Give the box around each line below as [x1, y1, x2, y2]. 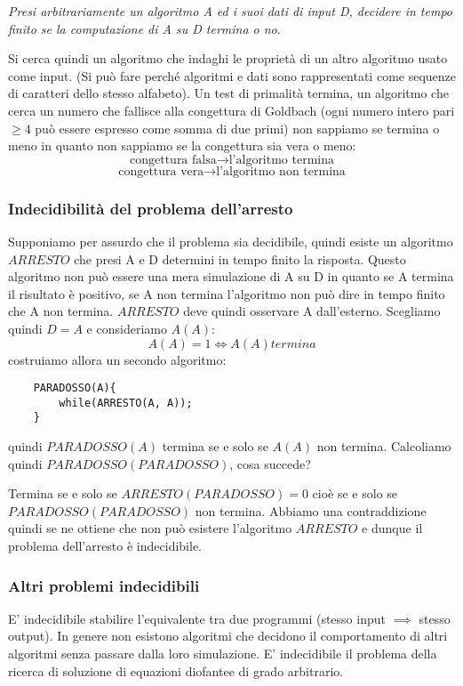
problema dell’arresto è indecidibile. [8, 537, 202, 555]
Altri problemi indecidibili [8, 574, 200, 596]
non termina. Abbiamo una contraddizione [195, 501, 427, 520]
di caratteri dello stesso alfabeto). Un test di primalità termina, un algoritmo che [8, 84, 449, 102]
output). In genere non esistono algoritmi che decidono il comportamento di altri [8, 626, 448, 645]
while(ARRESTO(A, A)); [59, 396, 193, 409]
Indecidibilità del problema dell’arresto [8, 197, 293, 219]
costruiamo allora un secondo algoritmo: [8, 350, 227, 368]
